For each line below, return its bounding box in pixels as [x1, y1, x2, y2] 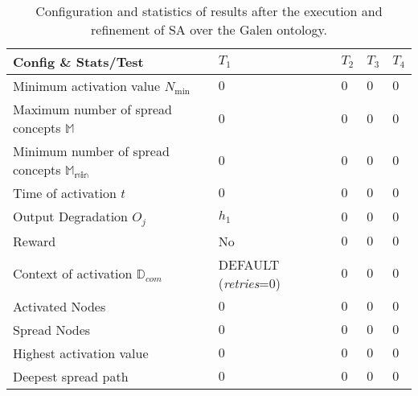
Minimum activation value [13, 76, 161, 95]
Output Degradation [13, 207, 128, 225]
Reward [13, 231, 56, 250]
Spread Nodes [13, 320, 91, 339]
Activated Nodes [13, 296, 106, 316]
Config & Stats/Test [13, 52, 144, 71]
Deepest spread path [13, 366, 129, 386]
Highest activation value [13, 343, 149, 362]
